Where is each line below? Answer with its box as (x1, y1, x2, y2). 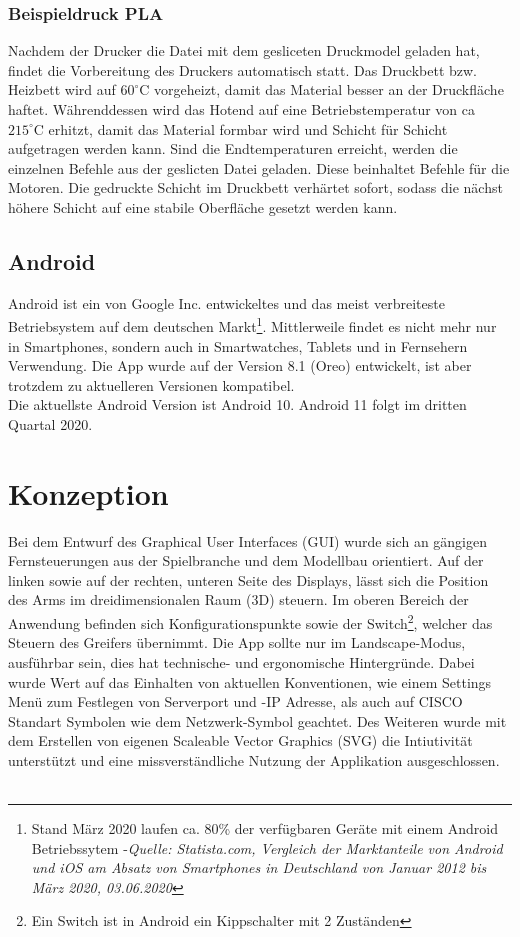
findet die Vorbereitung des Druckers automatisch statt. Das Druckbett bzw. (8, 59, 477, 80)
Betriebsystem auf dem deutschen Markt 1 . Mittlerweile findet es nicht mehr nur (8, 313, 497, 337)
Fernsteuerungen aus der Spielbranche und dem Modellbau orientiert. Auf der (8, 550, 484, 571)
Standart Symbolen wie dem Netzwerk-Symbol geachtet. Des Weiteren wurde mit (8, 710, 507, 731)
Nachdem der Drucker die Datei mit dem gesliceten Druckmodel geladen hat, (8, 40, 480, 61)
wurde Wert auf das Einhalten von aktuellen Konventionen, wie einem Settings (8, 671, 492, 692)
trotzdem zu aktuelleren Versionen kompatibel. (8, 374, 295, 395)
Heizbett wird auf (8, 79, 116, 100)
